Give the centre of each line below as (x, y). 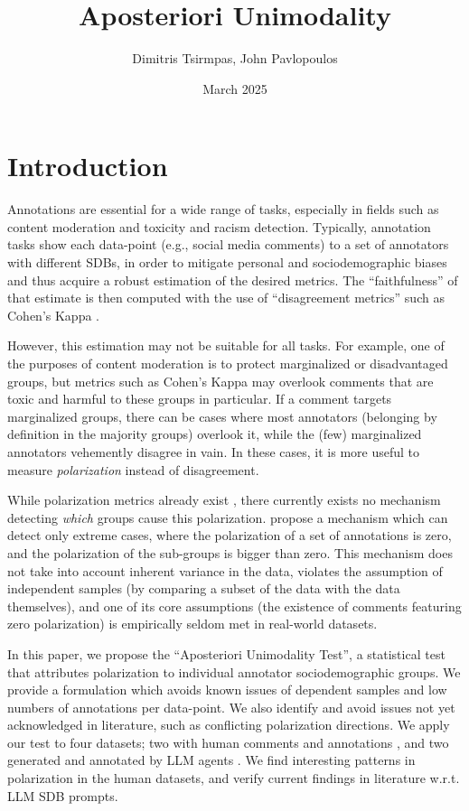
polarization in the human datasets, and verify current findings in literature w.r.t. (234, 778)
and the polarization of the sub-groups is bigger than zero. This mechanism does (230, 552)
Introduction (88, 166)
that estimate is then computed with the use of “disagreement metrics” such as (226, 298)
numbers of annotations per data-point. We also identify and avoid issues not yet (231, 707)
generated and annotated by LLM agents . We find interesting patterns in (211, 760)
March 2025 (235, 88)
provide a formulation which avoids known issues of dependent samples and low (227, 690)
